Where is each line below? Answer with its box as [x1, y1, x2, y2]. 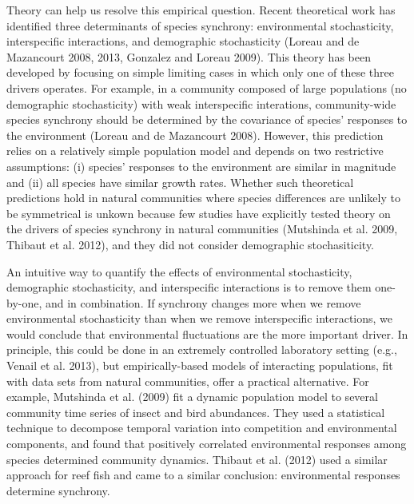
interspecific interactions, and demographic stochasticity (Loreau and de [6, 33, 360, 50]
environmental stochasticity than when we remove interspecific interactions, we [6, 310, 393, 327]
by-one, [6, 294, 42, 311]
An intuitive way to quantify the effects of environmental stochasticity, [6, 263, 352, 280]
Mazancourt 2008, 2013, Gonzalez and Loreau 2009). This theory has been [6, 48, 371, 65]
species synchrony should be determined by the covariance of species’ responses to [6, 111, 408, 128]
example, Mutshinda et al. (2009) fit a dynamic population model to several [6, 388, 378, 405]
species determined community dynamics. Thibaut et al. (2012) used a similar [6, 450, 388, 467]
